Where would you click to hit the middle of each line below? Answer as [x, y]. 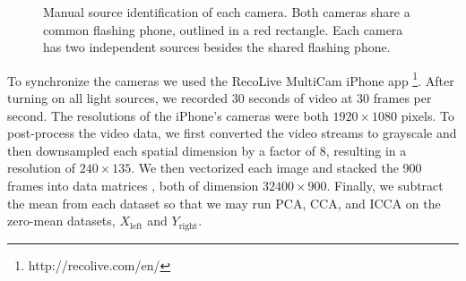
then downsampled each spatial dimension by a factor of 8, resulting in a [207, 150]
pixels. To [427, 115]
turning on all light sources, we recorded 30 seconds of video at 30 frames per [220, 98]
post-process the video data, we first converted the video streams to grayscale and [232, 133]
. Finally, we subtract [385, 185]
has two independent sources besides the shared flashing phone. [217, 47]
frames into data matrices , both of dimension [133, 185]
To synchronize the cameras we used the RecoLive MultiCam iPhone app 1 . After [231, 79]
